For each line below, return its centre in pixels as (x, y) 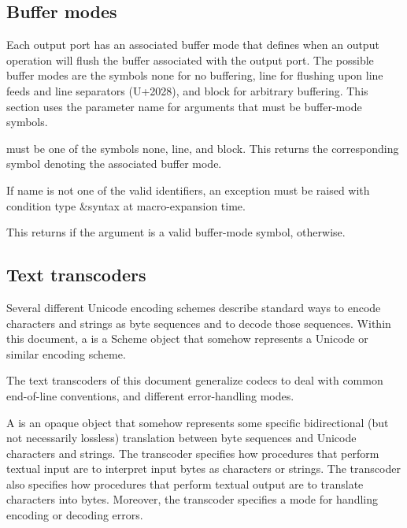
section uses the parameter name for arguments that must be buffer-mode (184, 106)
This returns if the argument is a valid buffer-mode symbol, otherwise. (176, 232)
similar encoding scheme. (66, 353)
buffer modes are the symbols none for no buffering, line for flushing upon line (195, 75)
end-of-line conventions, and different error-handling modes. (150, 395)
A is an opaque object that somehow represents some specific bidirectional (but (198, 422)
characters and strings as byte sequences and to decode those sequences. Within (199, 323)
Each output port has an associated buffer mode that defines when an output (193, 45)
